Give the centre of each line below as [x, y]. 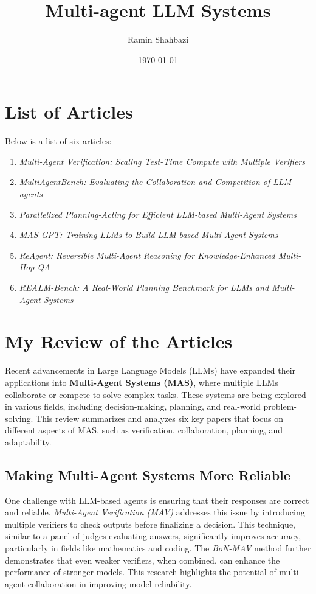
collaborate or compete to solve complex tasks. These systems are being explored [156, 394]
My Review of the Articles [119, 341]
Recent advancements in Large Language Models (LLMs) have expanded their [150, 370]
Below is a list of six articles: [58, 141]
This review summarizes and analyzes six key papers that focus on [160, 418]
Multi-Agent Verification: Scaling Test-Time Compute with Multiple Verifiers [162, 161]
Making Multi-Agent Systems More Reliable [148, 474]
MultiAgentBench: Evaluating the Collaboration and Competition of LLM [155, 182]
